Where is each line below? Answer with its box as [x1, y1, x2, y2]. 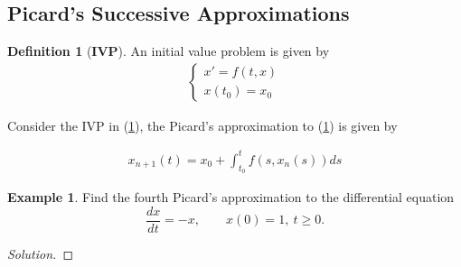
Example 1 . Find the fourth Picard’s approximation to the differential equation [7, 188, 455, 207]
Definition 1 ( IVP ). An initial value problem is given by [7, 41, 330, 60]
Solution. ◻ [7, 244, 74, 262]
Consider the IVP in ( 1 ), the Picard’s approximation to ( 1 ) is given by [7, 115, 398, 134]
